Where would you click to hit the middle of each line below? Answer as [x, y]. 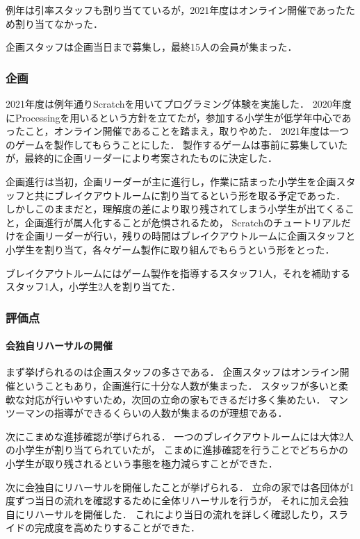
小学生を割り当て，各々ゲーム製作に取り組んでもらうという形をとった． [170, 249]
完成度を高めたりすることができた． [117, 528]
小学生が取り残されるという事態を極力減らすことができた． [142, 463]
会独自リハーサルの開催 [59, 346]
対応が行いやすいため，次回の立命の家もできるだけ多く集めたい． [175, 399]
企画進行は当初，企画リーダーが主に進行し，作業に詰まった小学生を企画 [171, 181]
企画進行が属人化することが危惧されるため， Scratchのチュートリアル [183, 222]
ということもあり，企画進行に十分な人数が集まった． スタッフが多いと [177, 385]
